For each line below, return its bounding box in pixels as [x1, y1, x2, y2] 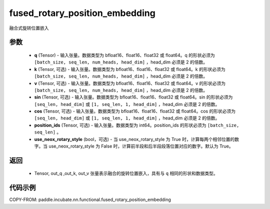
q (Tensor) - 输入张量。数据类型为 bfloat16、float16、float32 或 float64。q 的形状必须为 [34, 52, 215, 58]
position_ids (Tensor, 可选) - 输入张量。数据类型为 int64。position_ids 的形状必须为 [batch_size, [34, 122, 239, 128]
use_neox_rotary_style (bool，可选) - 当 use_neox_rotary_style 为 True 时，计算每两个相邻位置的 [34, 136, 235, 142]
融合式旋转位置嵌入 [9, 25, 49, 31]
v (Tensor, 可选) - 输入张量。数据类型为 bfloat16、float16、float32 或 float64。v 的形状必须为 [34, 80, 226, 86]
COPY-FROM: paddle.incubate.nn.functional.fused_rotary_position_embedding [9, 196, 171, 202]
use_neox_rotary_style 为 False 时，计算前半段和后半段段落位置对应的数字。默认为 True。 [48, 143, 233, 149]
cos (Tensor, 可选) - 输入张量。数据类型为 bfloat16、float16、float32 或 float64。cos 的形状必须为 [34, 108, 236, 114]
